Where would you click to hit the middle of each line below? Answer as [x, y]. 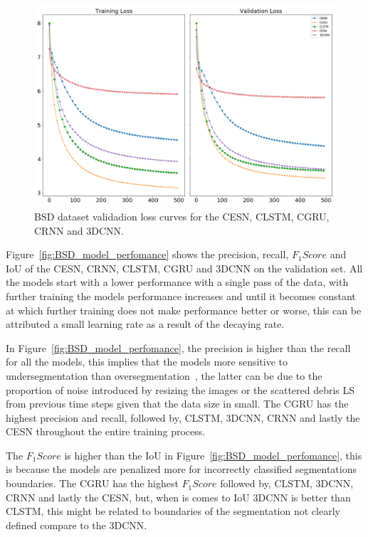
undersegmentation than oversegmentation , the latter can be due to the [164, 375]
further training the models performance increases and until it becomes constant [181, 296]
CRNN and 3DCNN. [79, 230]
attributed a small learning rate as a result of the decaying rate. [145, 324]
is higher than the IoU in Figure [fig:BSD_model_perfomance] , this [213, 455]
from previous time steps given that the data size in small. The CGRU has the [177, 404]
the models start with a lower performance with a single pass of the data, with [177, 282]
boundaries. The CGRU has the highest [92, 483]
